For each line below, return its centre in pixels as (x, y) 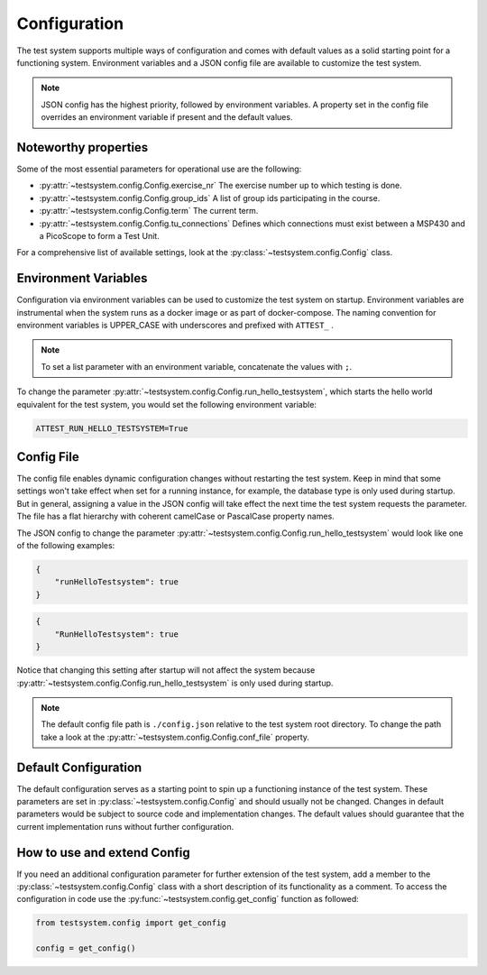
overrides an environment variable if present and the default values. (167, 117)
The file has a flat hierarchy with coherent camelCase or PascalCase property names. (176, 516)
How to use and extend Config (104, 852)
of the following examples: (66, 546)
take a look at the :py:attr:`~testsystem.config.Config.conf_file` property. (175, 737)
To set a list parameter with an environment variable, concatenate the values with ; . (197, 366)
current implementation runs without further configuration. (125, 826)
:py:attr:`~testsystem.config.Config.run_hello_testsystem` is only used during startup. (175, 683)
